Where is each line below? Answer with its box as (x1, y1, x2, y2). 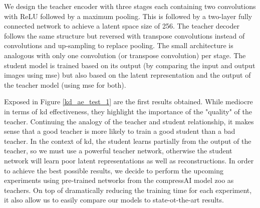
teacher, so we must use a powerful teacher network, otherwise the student (4, 145, 232, 156)
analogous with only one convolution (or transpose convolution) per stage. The (4, 50, 246, 60)
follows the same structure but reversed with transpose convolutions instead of (4, 30, 245, 41)
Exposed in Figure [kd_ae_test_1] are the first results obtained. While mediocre (4, 96, 253, 107)
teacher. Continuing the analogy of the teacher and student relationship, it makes (4, 116, 254, 126)
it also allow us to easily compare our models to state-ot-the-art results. (4, 194, 224, 205)
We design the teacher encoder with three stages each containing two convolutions (4, 1, 256, 11)
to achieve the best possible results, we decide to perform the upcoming (4, 165, 223, 175)
